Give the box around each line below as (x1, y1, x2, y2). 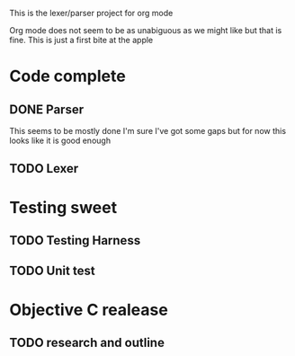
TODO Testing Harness (9, 233, 141, 248)
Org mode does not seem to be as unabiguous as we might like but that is (9, 25, 282, 35)
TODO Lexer (9, 161, 79, 176)
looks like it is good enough (9, 135, 111, 146)
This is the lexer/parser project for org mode (9, 8, 174, 18)
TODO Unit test (9, 263, 96, 279)
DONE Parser (9, 102, 84, 117)
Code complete (9, 67, 126, 86)
